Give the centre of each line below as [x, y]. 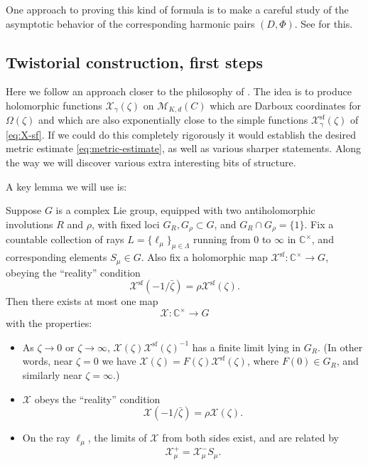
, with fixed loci [126, 224]
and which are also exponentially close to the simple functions [173, 120]
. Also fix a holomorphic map [204, 257]
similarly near [52, 375]
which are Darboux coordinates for [285, 105]
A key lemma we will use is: [66, 186]
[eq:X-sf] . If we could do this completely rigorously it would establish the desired [181, 134]
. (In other [340, 347]
